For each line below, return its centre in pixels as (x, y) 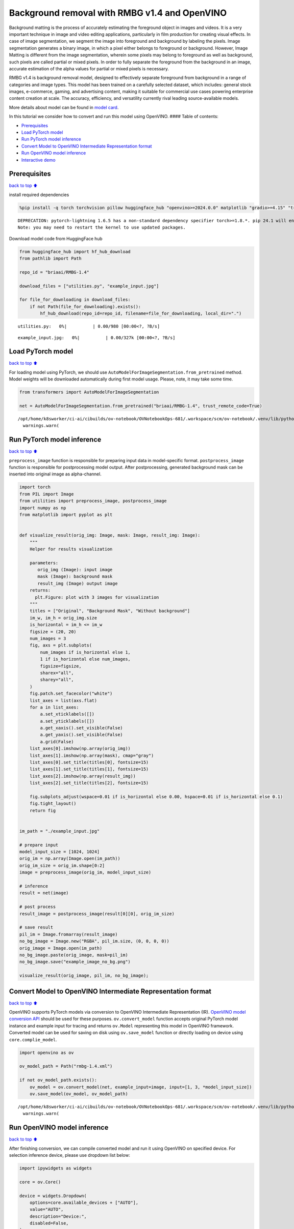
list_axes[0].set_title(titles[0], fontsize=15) (89, 762)
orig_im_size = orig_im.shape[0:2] (62, 865)
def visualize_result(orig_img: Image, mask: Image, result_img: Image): (110, 535)
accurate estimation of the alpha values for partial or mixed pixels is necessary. (89, 68)
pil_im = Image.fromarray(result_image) (68, 934)
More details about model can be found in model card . (64, 107)
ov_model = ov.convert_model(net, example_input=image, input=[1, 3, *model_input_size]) (141, 1087)
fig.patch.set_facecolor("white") (71, 694)
